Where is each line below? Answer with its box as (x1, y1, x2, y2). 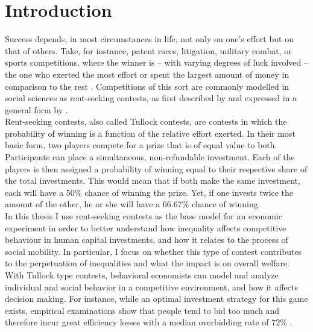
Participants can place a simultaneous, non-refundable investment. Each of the (5, 151, 295, 163)
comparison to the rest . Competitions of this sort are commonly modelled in (5, 80, 289, 92)
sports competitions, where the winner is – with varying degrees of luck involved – (5, 56, 309, 69)
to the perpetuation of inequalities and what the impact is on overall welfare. (5, 257, 290, 269)
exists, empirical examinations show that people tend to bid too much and (5, 304, 279, 316)
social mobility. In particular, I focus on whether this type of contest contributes (5, 245, 302, 257)
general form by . (5, 103, 68, 116)
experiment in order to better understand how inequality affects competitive (5, 221, 286, 234)
